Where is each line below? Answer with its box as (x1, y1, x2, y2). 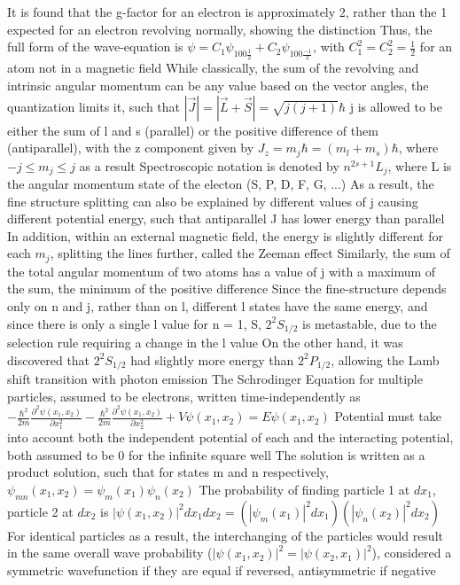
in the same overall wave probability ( (7, 543, 213, 562)
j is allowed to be (349, 97, 442, 115)
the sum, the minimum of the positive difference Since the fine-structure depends (7, 279, 447, 298)
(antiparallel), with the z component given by (7, 138, 254, 157)
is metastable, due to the (302, 314, 437, 332)
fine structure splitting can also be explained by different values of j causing (7, 191, 418, 210)
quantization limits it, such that (7, 97, 181, 115)
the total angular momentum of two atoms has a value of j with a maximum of (7, 261, 436, 280)
